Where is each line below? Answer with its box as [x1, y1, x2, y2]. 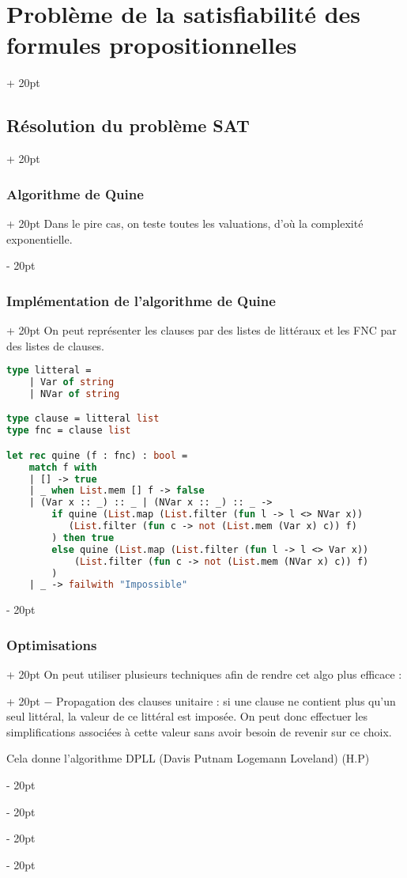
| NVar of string [28, 388, 120, 399]
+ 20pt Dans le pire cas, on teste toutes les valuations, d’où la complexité [6, 214, 364, 231]
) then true [51, 532, 115, 543]
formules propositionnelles [6, 28, 297, 61]
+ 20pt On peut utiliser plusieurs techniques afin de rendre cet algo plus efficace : [6, 666, 402, 683]
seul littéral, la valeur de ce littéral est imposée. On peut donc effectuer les [6, 708, 367, 725]
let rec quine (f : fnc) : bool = [6, 449, 188, 461]
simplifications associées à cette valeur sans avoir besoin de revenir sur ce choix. [6, 723, 392, 740]
